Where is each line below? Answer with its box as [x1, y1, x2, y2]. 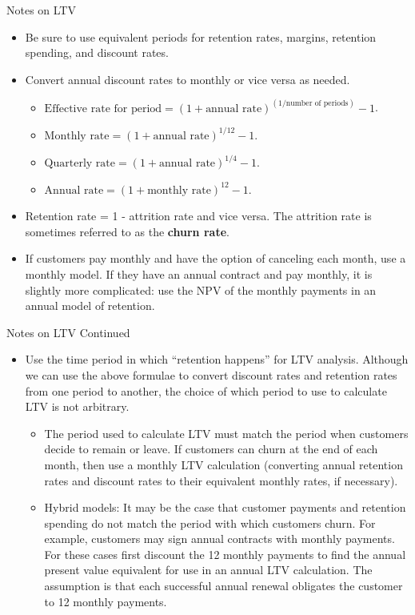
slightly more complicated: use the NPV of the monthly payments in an [25, 281, 377, 298]
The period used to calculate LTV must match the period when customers [44, 424, 409, 441]
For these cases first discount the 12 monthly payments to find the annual [44, 545, 406, 562]
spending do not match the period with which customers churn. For [44, 514, 376, 531]
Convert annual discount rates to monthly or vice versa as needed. [25, 70, 350, 87]
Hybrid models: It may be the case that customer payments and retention [44, 499, 406, 516]
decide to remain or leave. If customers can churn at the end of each [44, 440, 378, 457]
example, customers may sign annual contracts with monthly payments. [44, 530, 395, 547]
